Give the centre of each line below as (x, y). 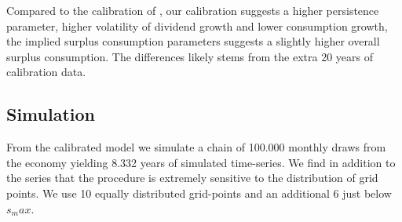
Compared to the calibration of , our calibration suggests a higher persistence (193, 10)
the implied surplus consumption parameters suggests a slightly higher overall (193, 41)
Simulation (51, 114)
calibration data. (46, 72)
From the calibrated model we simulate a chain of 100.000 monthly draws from (196, 147)
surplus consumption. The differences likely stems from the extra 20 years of (190, 56)
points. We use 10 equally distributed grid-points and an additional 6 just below (199, 193)
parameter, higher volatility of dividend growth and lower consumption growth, (197, 25)
